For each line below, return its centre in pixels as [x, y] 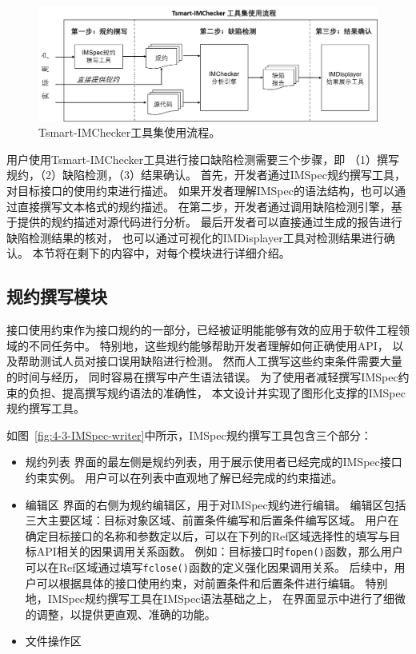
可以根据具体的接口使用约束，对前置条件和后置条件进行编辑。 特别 [212, 582]
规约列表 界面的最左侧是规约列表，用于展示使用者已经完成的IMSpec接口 [214, 462]
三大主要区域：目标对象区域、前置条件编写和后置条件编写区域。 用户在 [212, 520]
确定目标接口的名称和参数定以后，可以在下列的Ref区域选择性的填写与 [207, 535]
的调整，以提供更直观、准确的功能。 [120, 614]
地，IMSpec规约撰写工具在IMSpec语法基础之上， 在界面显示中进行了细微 [216, 598]
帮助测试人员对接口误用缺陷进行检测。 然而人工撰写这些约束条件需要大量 [210, 361]
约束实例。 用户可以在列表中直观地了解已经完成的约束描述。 [184, 477]
